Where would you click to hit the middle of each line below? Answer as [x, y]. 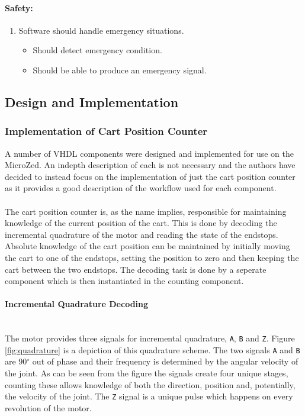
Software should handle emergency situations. [101, 30]
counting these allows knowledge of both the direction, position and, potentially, [150, 384]
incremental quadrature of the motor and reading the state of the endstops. [142, 234]
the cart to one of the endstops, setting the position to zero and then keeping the [152, 257]
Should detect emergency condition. [97, 50]
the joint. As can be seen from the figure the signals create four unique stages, [147, 373]
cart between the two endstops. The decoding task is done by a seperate [136, 269]
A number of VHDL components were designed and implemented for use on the [149, 153]
